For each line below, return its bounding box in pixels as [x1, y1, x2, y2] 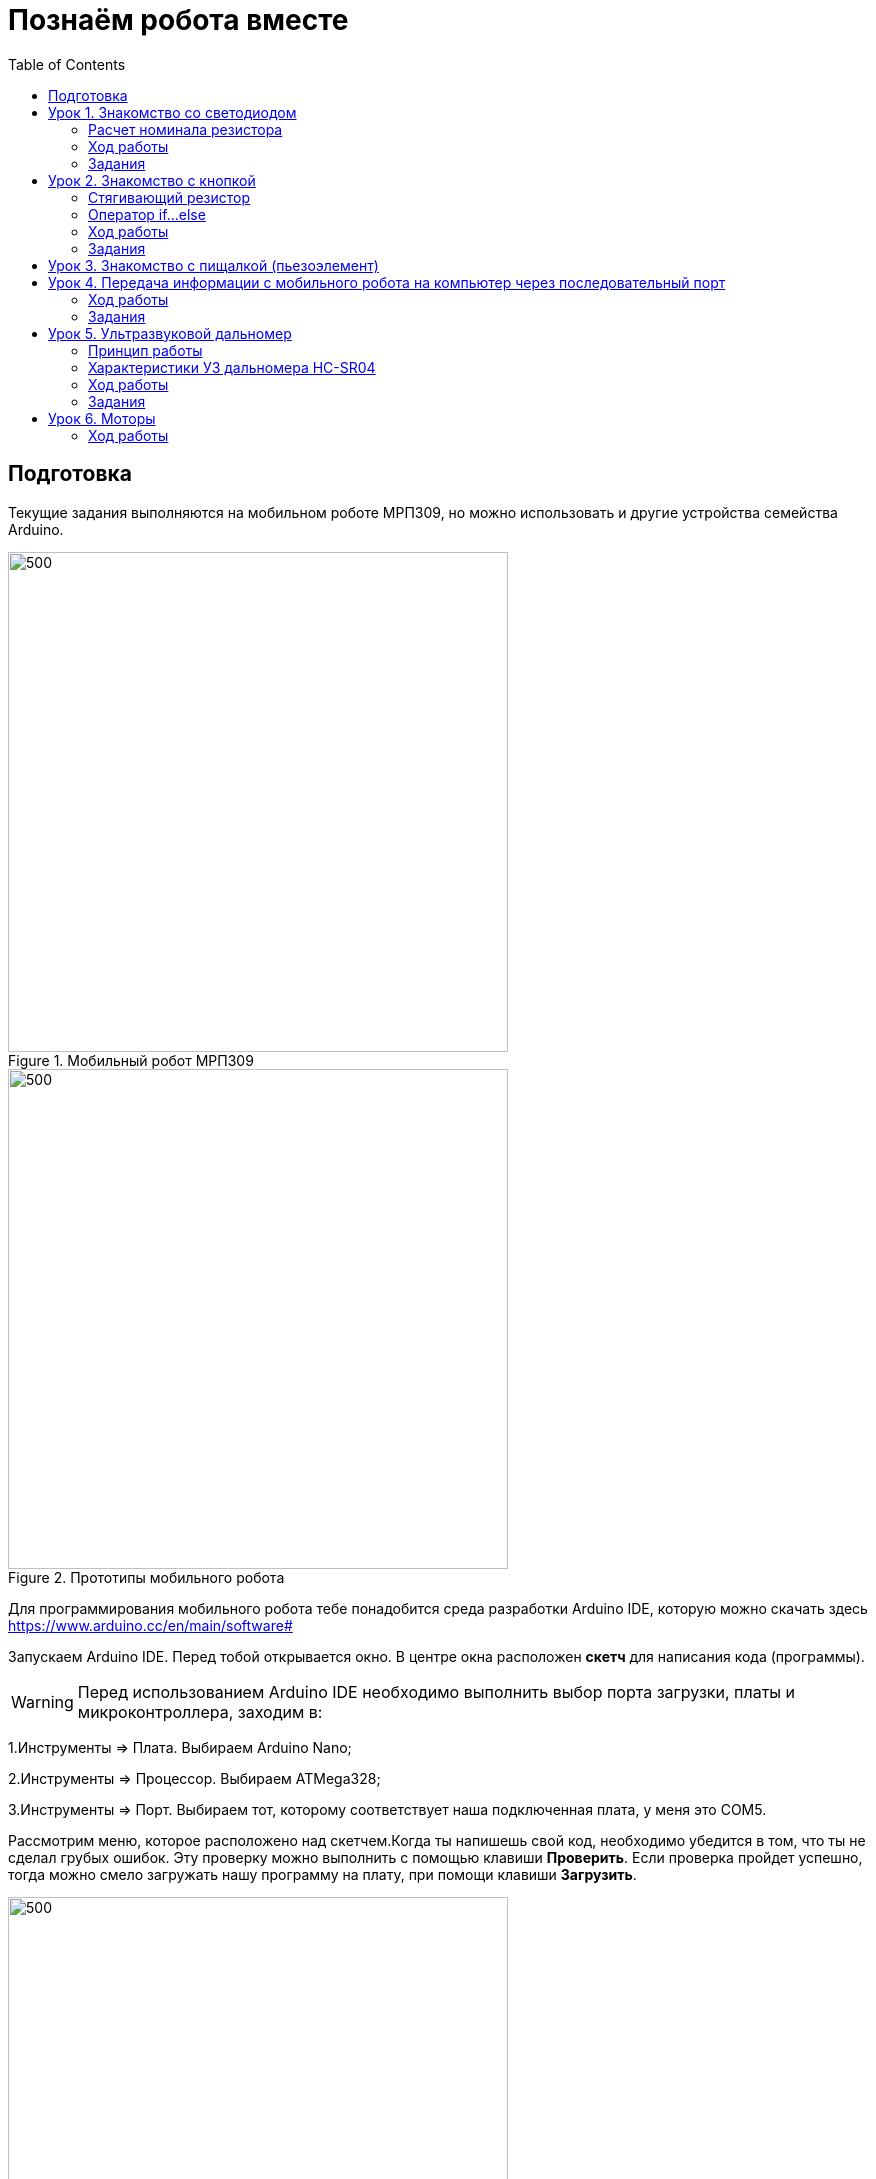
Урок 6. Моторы [48, 409, 156, 427]
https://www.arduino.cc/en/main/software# [8, 1616, 293, 1634]
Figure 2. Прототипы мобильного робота [8, 1568, 285, 1586]
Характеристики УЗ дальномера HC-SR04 [88, 358, 376, 376]
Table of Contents [8, 55, 126, 73]
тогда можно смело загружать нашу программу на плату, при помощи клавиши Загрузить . [8, 1865, 637, 1883]
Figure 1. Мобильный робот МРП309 [8, 1051, 254, 1069]
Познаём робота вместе [8, 3, 349, 37]
